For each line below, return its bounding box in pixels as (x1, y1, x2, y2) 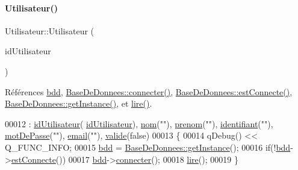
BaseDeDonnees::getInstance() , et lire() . (5, 97, 152, 110)
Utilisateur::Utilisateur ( (5, 24, 95, 37)
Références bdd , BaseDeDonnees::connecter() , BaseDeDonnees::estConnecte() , (5, 85, 293, 98)
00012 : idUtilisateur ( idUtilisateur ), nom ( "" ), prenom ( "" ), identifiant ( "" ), (5, 117, 273, 130)
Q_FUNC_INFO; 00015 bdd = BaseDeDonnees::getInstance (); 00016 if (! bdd (5, 140, 291, 153)
